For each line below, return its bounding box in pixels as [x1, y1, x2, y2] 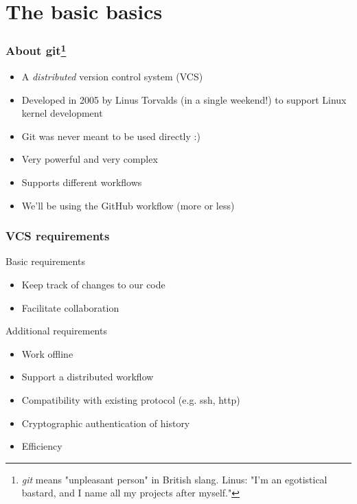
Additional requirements [5, 323, 107, 338]
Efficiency [21, 439, 62, 453]
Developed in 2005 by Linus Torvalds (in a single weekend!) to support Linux [21, 92, 347, 106]
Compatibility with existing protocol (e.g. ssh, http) [21, 392, 240, 406]
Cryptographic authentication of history [21, 415, 190, 430]
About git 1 [5, 41, 67, 59]
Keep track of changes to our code [21, 277, 165, 292]
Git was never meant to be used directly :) [21, 128, 200, 143]
